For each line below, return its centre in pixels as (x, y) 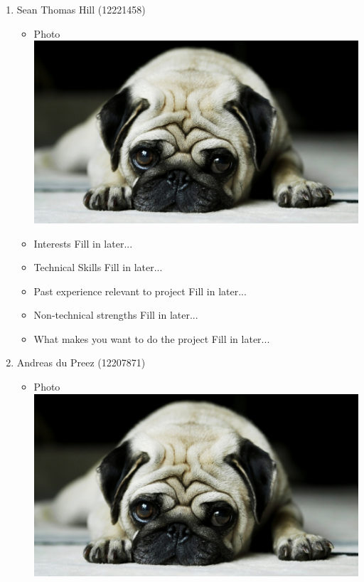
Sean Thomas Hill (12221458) (81, 9)
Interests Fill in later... (83, 243)
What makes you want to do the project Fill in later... (152, 338)
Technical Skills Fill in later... (98, 267)
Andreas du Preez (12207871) (81, 363)
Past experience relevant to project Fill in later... (140, 291)
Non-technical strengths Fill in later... (116, 315)
